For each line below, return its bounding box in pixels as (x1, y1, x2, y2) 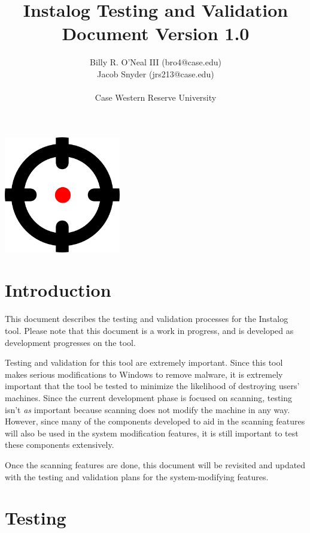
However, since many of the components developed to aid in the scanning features (5, 415, 305, 427)
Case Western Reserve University (95, 91, 217, 104)
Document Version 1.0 (62, 21, 250, 46)
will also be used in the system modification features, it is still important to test (5, 426, 299, 439)
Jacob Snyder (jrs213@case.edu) (97, 67, 214, 80)
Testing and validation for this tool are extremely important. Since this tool (5, 356, 283, 369)
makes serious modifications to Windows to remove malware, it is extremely (5, 368, 283, 380)
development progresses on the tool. (5, 336, 136, 348)
